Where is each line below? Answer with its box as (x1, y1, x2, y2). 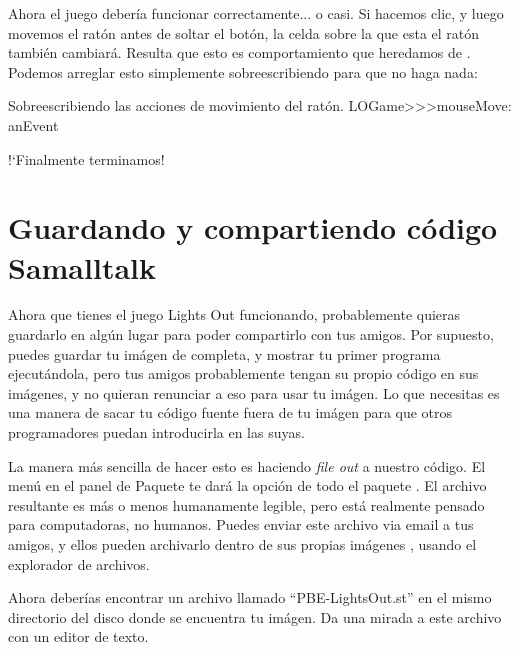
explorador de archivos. (8, 553, 150, 574)
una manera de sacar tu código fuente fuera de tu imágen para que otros (8, 402, 453, 423)
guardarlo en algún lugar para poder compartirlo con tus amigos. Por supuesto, (8, 324, 494, 345)
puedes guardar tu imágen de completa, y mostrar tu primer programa (8, 343, 441, 364)
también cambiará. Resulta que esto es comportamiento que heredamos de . (8, 42, 471, 63)
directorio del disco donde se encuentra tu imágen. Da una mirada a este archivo (8, 606, 502, 627)
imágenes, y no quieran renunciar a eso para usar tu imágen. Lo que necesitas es (8, 382, 500, 403)
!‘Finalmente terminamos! (8, 148, 165, 169)
